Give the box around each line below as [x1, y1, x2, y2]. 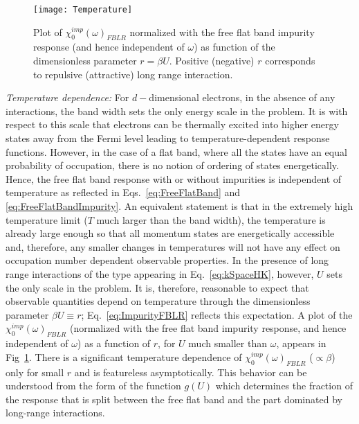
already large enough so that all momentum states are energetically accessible [6, 226, 335, 240]
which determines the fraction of [215, 378, 353, 393]
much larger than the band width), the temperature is [96, 212, 326, 227]
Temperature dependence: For [6, 90, 129, 105]
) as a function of [77, 336, 151, 351]
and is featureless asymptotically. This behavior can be [74, 364, 307, 379]
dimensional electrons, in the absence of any [149, 90, 335, 105]
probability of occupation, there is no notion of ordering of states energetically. [6, 158, 339, 173]
